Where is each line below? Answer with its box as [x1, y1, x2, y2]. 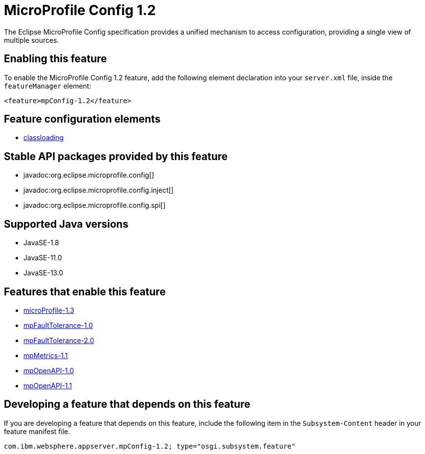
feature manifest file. [4, 427, 70, 436]
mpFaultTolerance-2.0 [23, 336, 95, 345]
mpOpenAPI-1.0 [23, 366, 74, 375]
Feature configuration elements [4, 113, 161, 126]
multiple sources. [4, 36, 59, 44]
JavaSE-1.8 [23, 238, 59, 247]
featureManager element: [4, 81, 91, 90]
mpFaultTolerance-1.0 [23, 321, 93, 329]
